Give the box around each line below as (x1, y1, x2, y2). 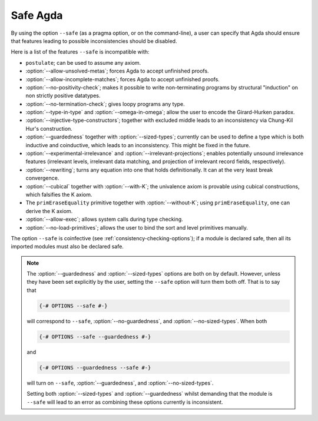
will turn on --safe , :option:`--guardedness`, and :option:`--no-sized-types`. (26, 379, 214, 386)
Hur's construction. (25, 125, 73, 132)
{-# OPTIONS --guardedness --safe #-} (39, 364, 151, 371)
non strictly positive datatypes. (25, 92, 101, 100)
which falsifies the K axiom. (25, 191, 92, 198)
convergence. (25, 174, 59, 182)
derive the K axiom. (25, 207, 73, 214)
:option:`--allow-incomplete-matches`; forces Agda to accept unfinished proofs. (25, 75, 220, 82)
